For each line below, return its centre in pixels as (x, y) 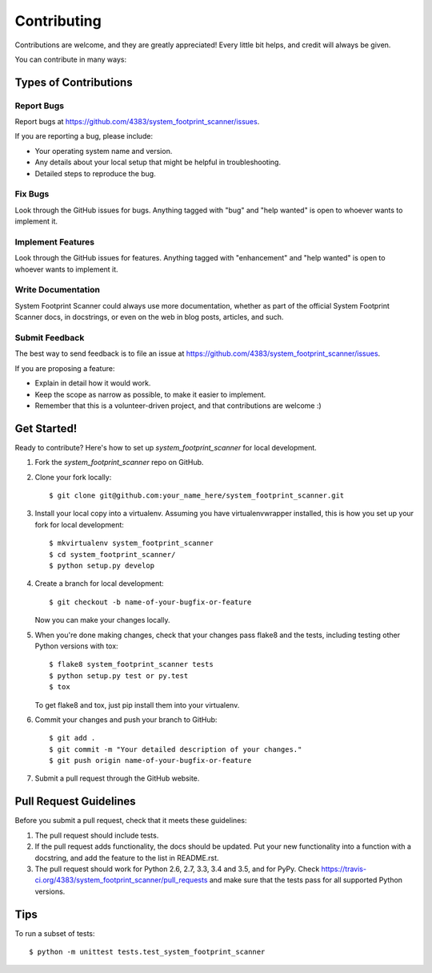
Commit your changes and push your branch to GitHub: (126, 719)
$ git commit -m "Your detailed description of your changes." (176, 749)
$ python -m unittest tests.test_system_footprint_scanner (147, 952)
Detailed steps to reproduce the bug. (95, 173)
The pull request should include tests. (97, 835)
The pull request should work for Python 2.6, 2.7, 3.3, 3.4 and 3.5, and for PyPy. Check (177, 869)
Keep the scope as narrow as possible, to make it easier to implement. (150, 394)
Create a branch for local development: (99, 583)
